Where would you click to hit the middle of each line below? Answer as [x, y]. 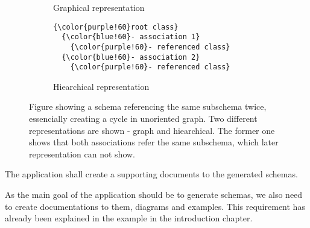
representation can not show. [82, 154]
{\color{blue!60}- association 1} [131, 37]
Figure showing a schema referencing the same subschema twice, [148, 106]
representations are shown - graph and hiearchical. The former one [152, 130]
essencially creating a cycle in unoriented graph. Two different [143, 119]
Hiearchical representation [101, 86]
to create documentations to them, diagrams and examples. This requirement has [155, 206]
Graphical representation [99, 7]
